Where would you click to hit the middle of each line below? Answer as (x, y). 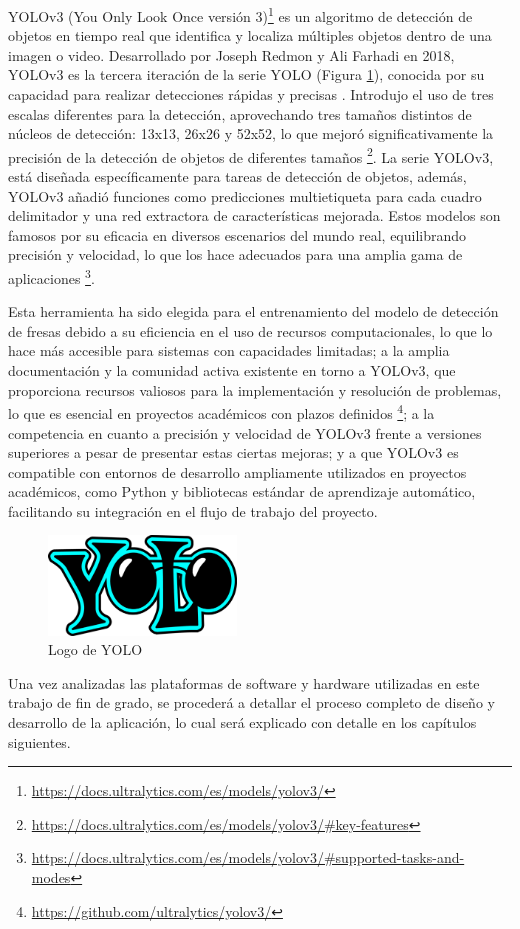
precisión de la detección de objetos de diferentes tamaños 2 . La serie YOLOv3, (251, 155)
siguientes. (39, 741)
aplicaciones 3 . (51, 276)
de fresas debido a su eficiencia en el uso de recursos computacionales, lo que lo (250, 330)
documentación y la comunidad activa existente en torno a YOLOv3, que (232, 370)
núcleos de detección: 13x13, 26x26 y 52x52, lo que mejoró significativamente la (251, 133)
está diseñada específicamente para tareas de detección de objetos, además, (237, 176)
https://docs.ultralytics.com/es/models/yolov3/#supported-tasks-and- (248, 857)
